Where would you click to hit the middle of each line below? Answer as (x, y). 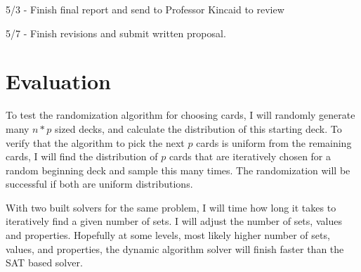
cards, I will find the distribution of (82, 156)
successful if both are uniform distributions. (99, 184)
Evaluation (58, 81)
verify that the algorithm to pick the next (95, 142)
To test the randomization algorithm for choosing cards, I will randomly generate (180, 115)
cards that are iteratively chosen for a (250, 156)
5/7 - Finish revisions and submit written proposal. (116, 33)
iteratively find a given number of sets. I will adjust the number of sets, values (174, 221)
